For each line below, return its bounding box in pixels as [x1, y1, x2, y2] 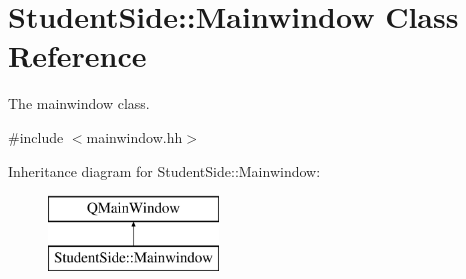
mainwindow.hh [86, 126, 183, 147]
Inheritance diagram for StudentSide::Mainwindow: [8, 160, 321, 181]
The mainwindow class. [8, 93, 150, 114]
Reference [8, 35, 147, 76]
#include [8, 126, 64, 147]
